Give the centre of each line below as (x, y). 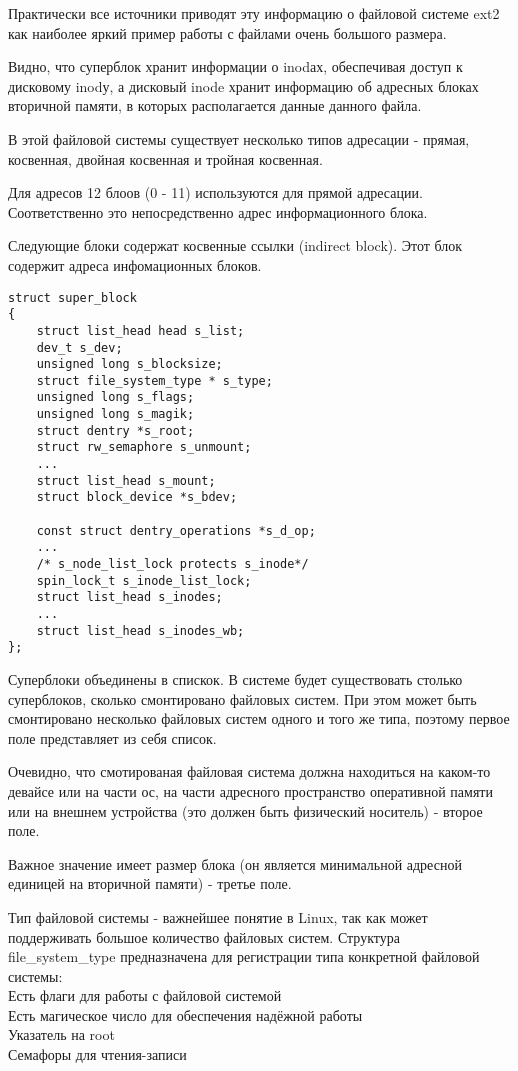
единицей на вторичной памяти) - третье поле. (150, 883)
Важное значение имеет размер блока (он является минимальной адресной (235, 863)
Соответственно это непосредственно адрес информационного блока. (218, 211)
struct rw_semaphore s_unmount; (144, 447)
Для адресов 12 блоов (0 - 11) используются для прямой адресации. (215, 192)
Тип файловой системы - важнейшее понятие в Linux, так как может (218, 916)
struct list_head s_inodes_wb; (140, 630)
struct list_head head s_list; (140, 330)
